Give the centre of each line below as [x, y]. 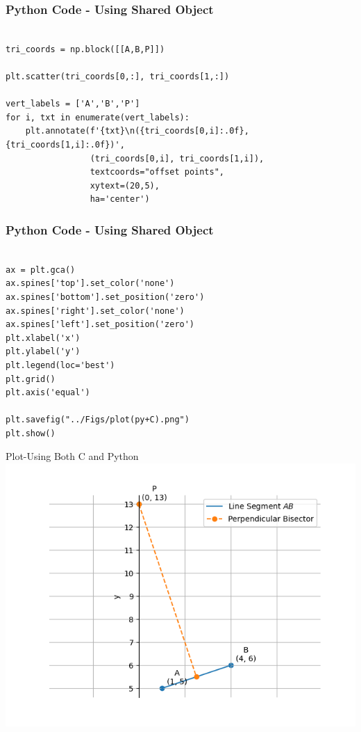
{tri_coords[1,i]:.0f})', [65, 144]
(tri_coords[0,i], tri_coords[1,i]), [177, 158]
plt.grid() [31, 379]
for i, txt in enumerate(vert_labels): [98, 117]
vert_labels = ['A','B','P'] [73, 104]
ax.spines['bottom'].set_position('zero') [105, 297]
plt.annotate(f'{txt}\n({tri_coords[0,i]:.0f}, [137, 131]
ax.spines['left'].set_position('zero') [100, 325]
